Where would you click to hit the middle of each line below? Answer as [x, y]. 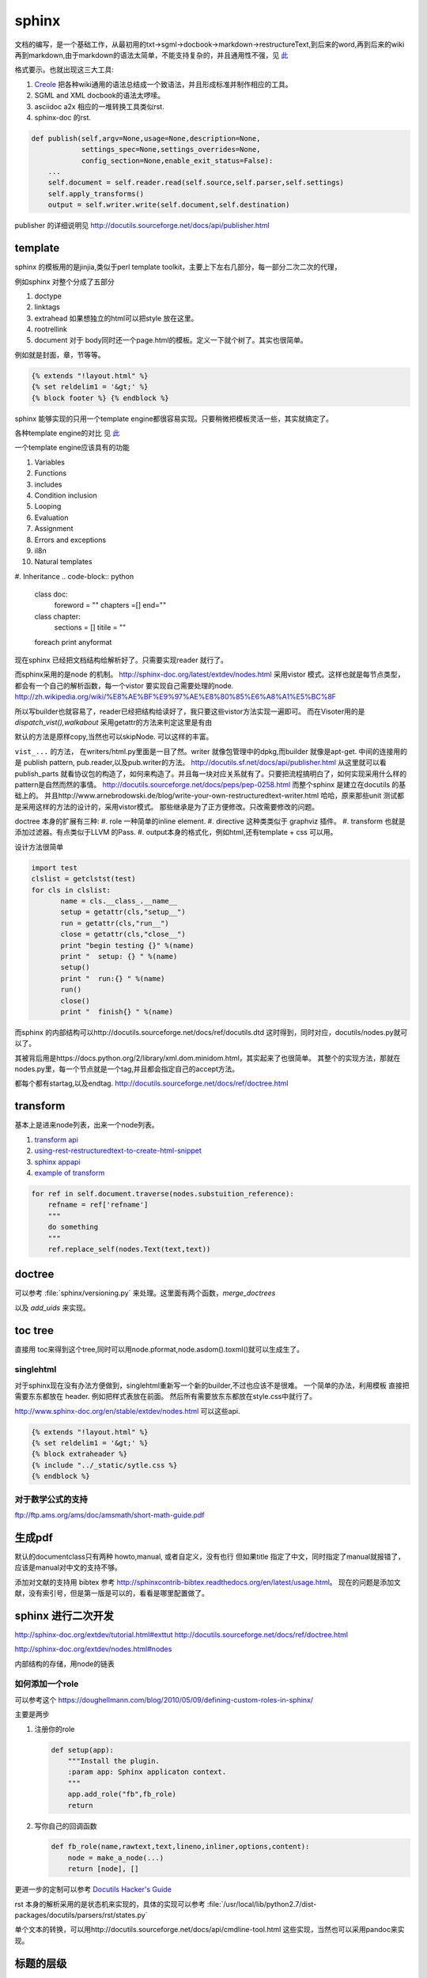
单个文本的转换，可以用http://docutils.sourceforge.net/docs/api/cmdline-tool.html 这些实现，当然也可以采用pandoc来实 [210, 1930]
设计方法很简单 [39, 847]
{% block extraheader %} [79, 1454]
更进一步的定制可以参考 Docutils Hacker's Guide [93, 1889]
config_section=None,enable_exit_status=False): [177, 161]
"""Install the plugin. [113, 1761]
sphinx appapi [57, 1161]
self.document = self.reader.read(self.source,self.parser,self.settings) [196, 183]
